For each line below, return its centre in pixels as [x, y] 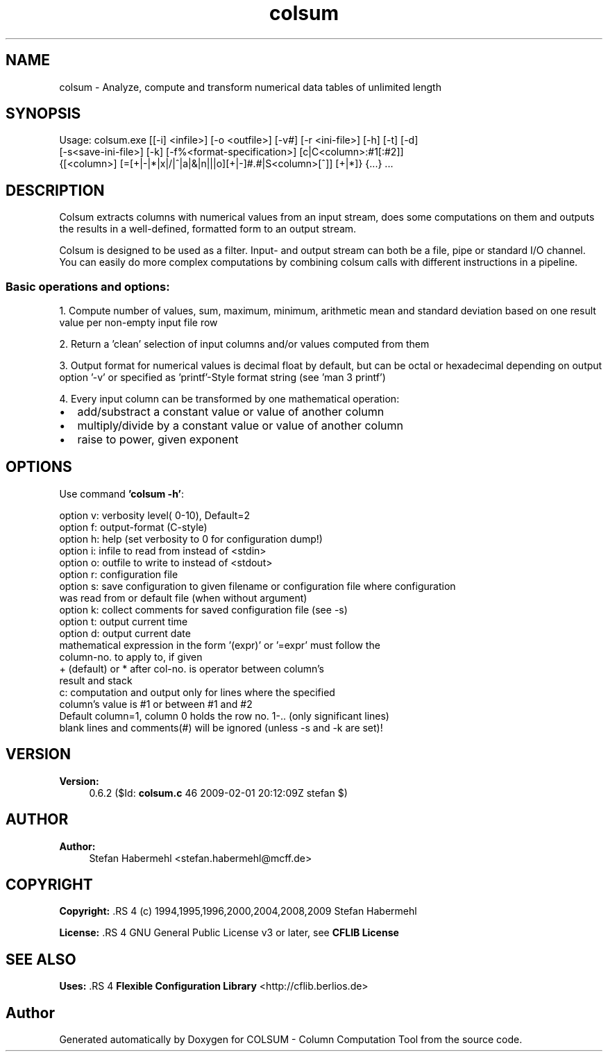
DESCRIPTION [55, 190]
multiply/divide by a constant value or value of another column [240, 426]
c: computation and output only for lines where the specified [197, 692]
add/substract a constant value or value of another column [231, 412]
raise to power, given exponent [158, 440]
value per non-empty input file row [138, 323]
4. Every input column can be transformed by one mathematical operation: [229, 399]
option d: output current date [125, 633]
